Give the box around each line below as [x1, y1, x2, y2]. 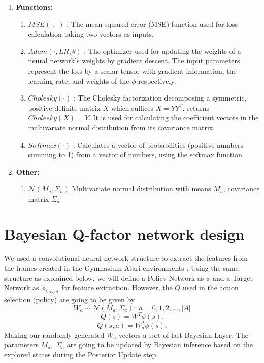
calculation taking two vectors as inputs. [28, 28, 154, 39]
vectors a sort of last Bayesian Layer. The [118, 329, 248, 340]
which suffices [111, 102, 153, 113]
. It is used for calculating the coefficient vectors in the [88, 112, 259, 123]
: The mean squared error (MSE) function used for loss [67, 18, 238, 29]
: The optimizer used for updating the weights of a [84, 45, 241, 56]
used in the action [183, 282, 239, 293]
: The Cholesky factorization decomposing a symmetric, [73, 92, 247, 103]
